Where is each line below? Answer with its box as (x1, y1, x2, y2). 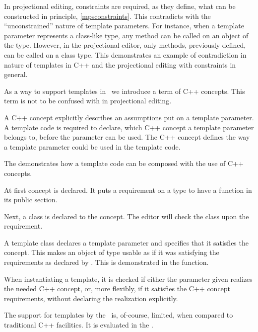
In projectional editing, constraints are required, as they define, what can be (4, 1, 236, 11)
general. (4, 69, 28, 80)
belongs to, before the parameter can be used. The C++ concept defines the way (4, 132, 250, 142)
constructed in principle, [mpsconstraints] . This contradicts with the (4, 10, 211, 21)
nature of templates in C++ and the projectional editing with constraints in (4, 59, 236, 70)
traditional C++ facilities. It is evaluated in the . (4, 320, 153, 330)
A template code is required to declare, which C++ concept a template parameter (4, 122, 254, 132)
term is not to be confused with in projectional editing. (4, 95, 172, 106)
